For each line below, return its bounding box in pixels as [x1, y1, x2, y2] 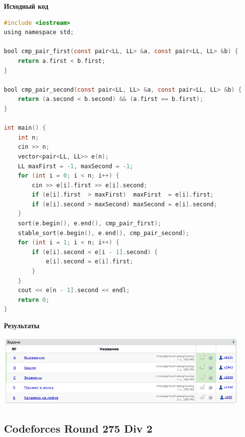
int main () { [4, 124, 46, 132]
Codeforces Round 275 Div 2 [4, 421, 153, 436]
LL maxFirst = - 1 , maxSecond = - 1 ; [18, 162, 134, 170]
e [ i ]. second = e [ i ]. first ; [45, 258, 134, 265]
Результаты [4, 320, 40, 330]
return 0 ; [18, 296, 50, 303]
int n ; [18, 134, 39, 141]
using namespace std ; [4, 29, 74, 36]
